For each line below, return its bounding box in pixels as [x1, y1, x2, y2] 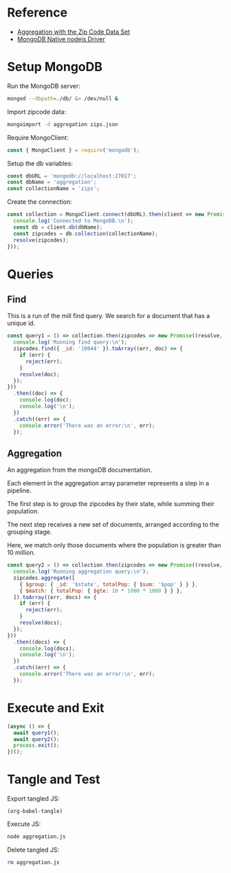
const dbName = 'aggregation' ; [7, 179, 97, 186]
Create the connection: [7, 198, 72, 206]
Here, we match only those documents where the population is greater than [7, 541, 221, 549]
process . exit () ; [13, 742, 60, 749]
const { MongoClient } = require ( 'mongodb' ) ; [7, 147, 140, 154]
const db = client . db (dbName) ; [13, 224, 103, 231]
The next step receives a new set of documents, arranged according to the [7, 520, 219, 529]
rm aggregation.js [7, 859, 60, 865]
